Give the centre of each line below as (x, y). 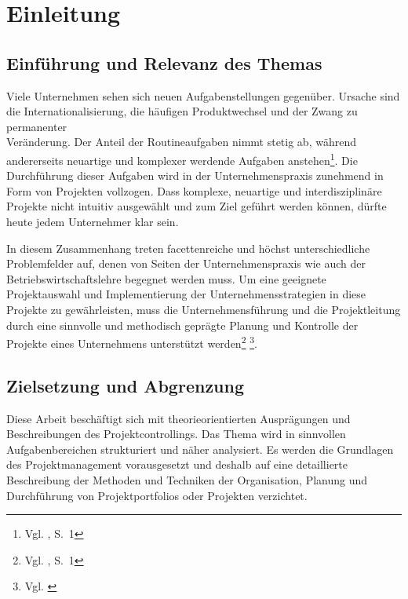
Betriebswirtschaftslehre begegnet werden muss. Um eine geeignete (166, 278)
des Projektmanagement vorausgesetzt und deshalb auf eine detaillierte (177, 464)
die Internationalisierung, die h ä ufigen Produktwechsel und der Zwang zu (182, 111)
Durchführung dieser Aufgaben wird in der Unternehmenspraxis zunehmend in (195, 175)
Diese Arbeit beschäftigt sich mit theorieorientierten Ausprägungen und (178, 418)
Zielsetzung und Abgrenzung (126, 385)
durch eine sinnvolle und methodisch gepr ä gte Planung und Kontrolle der (182, 325)
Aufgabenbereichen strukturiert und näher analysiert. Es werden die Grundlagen (200, 449)
